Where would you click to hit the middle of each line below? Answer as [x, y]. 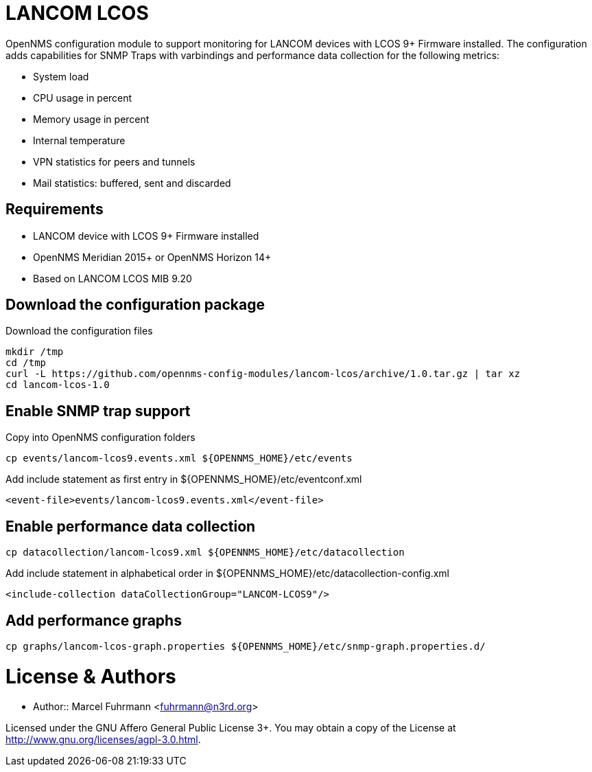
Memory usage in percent [91, 119]
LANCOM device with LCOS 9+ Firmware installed [146, 236]
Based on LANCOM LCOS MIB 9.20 [113, 278]
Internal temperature [79, 140]
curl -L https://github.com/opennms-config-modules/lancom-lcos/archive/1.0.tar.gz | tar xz [263, 374]
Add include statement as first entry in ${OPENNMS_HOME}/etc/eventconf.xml [184, 479]
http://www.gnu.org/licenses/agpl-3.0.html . [103, 740]
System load [61, 76]
